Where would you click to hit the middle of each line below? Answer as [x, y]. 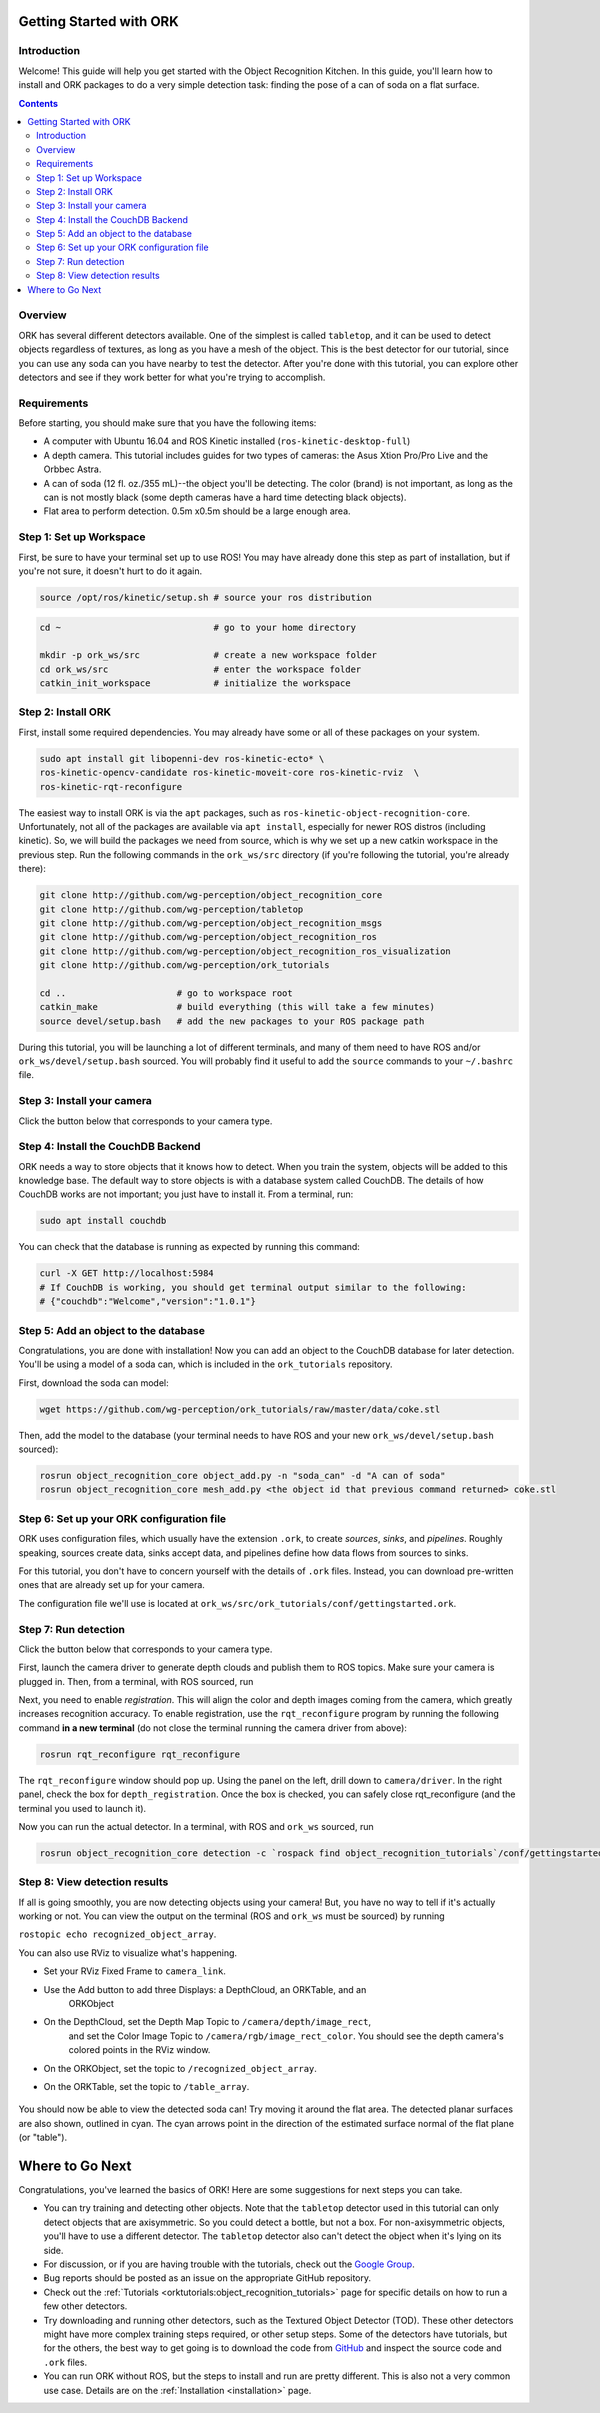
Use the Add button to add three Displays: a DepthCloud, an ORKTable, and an [205, 1989]
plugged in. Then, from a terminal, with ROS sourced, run [136, 1681]
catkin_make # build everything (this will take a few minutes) [237, 1007]
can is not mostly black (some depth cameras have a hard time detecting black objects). [225, 497]
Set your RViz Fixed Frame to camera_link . [135, 1971]
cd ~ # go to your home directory [198, 627]
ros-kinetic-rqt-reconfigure [111, 786]
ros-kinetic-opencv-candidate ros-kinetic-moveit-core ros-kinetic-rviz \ [229, 773]
